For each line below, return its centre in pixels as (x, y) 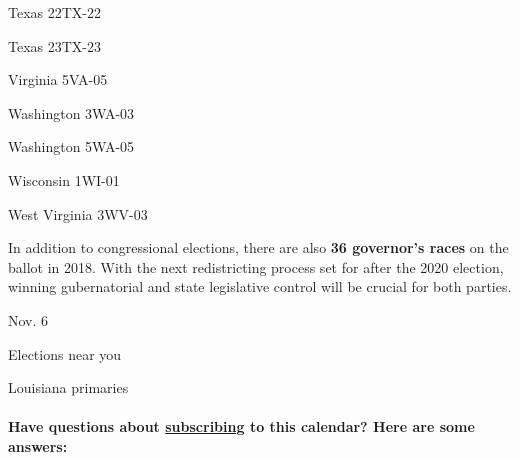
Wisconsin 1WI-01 (64, 179)
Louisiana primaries (68, 387)
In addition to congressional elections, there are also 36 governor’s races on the (258, 247)
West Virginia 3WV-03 (78, 213)
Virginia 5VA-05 (58, 79)
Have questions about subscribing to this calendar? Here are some (241, 426)
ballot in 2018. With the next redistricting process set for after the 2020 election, (256, 266)
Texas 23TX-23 (55, 45)
